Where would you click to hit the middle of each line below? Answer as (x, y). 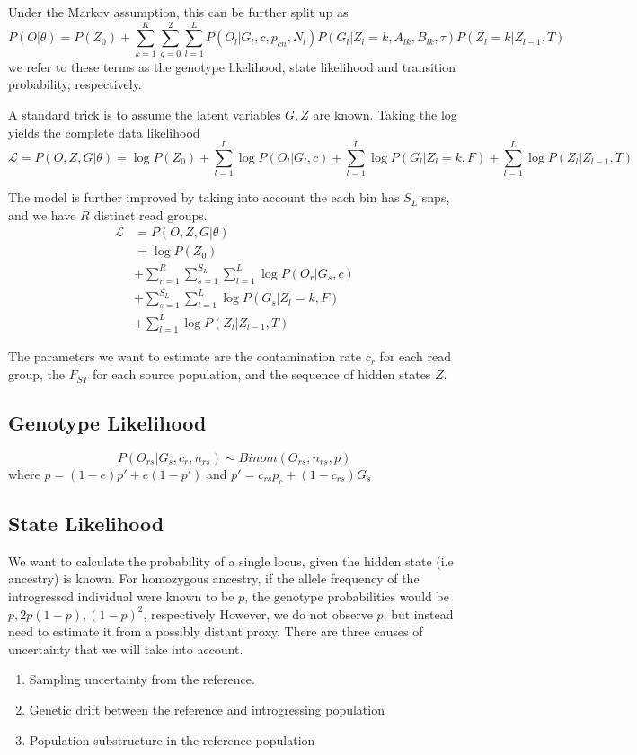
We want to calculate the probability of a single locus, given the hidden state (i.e (231, 560)
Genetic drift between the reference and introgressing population (207, 709)
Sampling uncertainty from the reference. (142, 679)
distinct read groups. (150, 214)
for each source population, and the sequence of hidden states (261, 374)
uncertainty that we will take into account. (126, 648)
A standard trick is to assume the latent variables (145, 114)
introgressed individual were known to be (121, 596)
